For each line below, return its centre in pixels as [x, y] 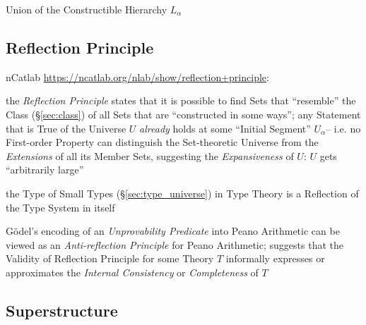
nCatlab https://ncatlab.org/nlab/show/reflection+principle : [137, 76]
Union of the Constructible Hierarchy [87, 9]
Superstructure [62, 310]
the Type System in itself [60, 207]
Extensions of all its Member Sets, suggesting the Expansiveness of [150, 155]
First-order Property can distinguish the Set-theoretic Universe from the [162, 142]
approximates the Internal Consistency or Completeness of [132, 272]
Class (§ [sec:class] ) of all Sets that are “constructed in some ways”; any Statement [183, 114]
